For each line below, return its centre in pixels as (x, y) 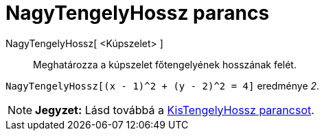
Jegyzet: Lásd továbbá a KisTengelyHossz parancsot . (175, 110)
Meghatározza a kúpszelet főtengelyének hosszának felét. (165, 64)
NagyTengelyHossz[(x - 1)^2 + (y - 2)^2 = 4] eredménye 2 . (163, 85)
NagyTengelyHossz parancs (138, 13)
